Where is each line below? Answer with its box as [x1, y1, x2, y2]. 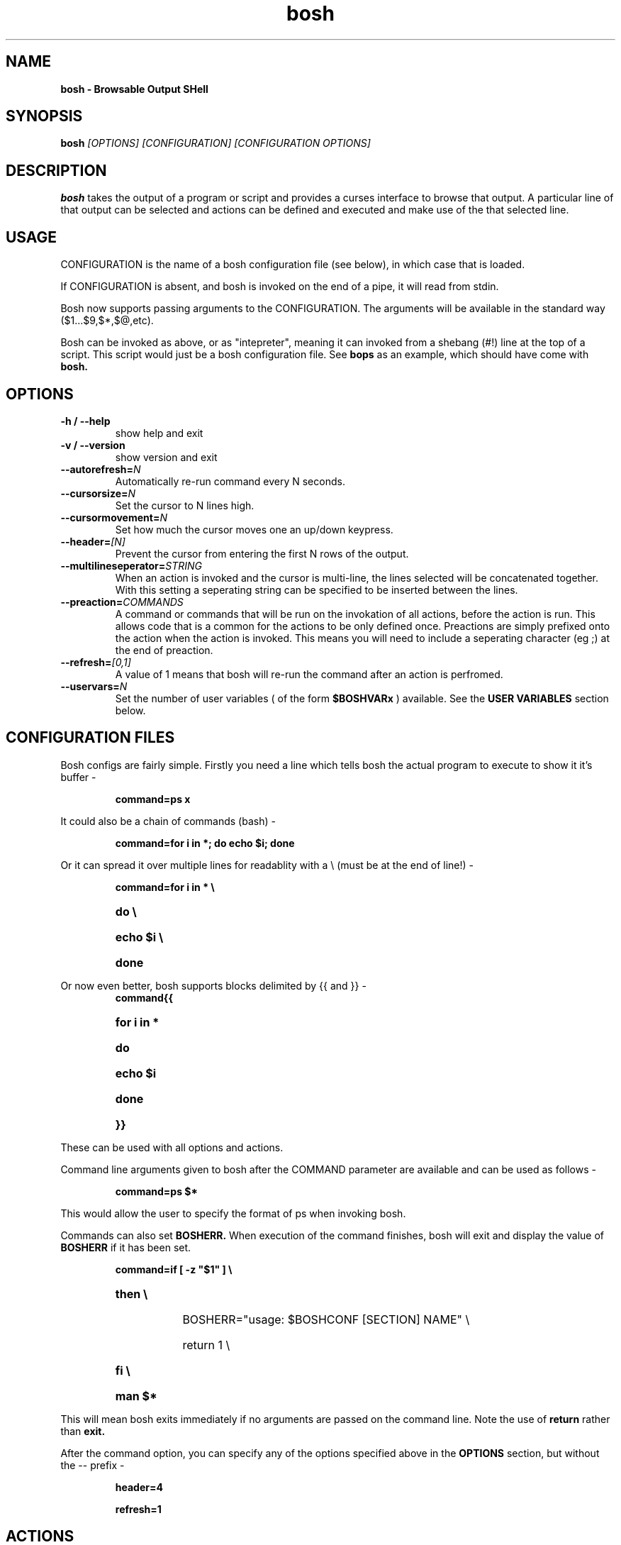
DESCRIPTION [6, 161, 107, 179]
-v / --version [60, 438, 125, 451]
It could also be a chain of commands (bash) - [60, 814, 276, 827]
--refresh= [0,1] [60, 655, 131, 668]
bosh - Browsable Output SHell [60, 82, 208, 95]
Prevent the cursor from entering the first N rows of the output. [115, 547, 409, 560]
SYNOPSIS [6, 107, 83, 126]
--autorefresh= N [60, 463, 141, 475]
